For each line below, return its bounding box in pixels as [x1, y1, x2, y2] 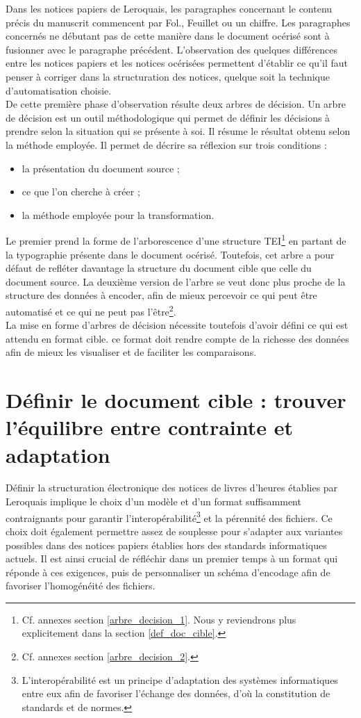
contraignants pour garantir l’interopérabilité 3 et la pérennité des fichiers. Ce [6, 508, 333, 525]
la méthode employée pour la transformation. [22, 207, 215, 222]
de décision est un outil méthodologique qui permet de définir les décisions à [6, 110, 330, 124]
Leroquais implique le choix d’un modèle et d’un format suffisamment [6, 494, 301, 509]
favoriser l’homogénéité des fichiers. [6, 578, 156, 593]
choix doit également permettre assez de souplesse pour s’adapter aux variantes [6, 523, 343, 538]
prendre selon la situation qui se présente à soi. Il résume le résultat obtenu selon [6, 124, 351, 138]
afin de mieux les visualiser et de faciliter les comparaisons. [6, 345, 257, 359]
